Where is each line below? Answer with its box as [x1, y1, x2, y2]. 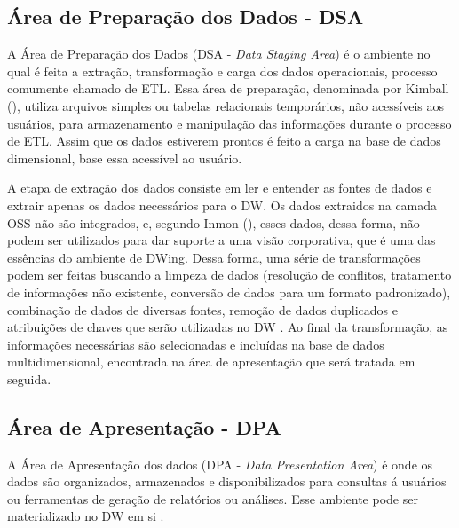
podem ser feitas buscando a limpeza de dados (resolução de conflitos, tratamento [7, 265, 452, 284]
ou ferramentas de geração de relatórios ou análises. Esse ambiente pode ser [7, 489, 418, 508]
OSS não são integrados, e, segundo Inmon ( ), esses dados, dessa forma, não [7, 213, 420, 232]
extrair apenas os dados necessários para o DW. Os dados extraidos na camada [7, 195, 438, 214]
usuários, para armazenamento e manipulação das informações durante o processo [7, 114, 452, 132]
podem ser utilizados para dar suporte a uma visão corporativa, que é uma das [7, 231, 436, 249]
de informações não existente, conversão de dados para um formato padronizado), [7, 282, 451, 301]
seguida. [7, 369, 51, 388]
